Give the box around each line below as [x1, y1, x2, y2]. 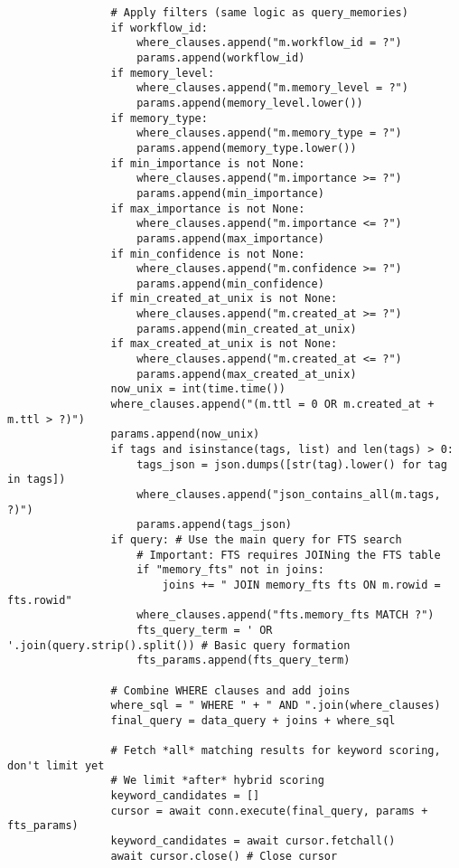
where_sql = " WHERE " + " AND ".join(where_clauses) [110, 699, 441, 712]
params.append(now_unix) [110, 428, 260, 441]
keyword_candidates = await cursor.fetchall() [110, 835, 396, 848]
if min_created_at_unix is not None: [110, 292, 338, 306]
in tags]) [7, 473, 66, 486]
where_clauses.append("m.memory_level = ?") [136, 81, 408, 95]
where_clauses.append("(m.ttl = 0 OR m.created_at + [110, 398, 435, 411]
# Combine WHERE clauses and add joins [110, 684, 351, 697]
